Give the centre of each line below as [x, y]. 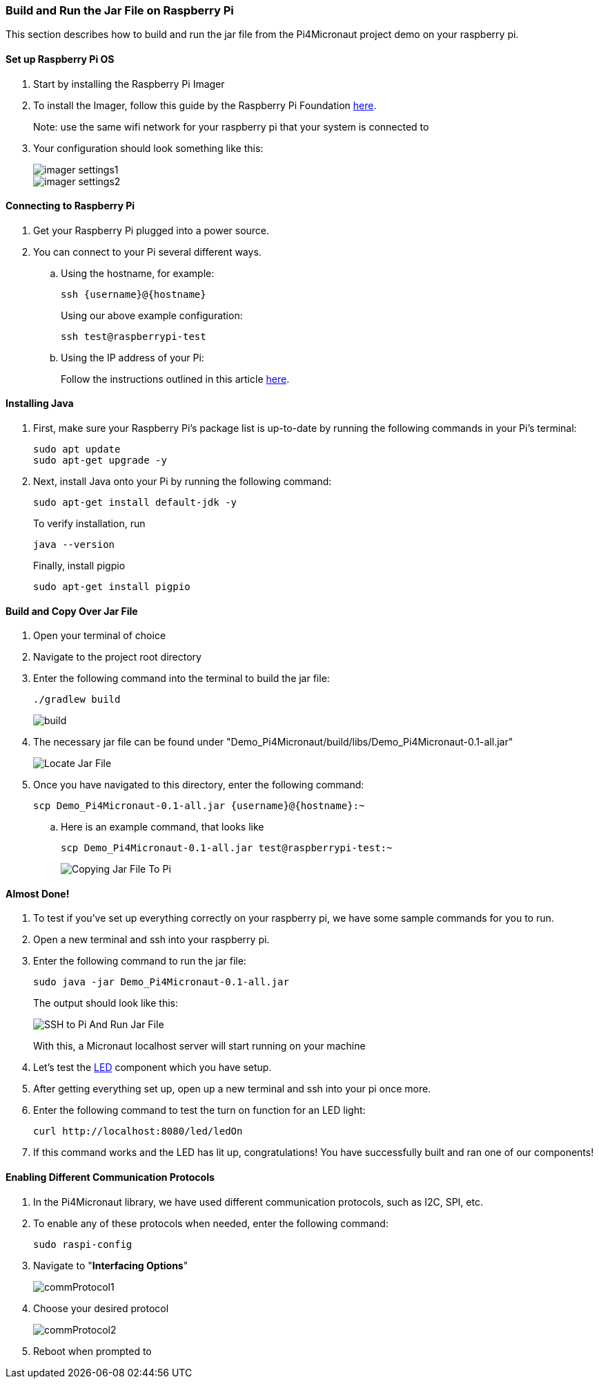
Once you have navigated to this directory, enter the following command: [199, 785]
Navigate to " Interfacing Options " [111, 1265]
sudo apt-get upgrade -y [100, 461]
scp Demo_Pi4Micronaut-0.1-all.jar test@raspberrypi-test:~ [227, 848]
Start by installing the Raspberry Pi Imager [129, 84]
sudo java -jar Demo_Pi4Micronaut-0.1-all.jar [161, 982]
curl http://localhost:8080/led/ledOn [138, 1131]
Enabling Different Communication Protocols [110, 1177]
